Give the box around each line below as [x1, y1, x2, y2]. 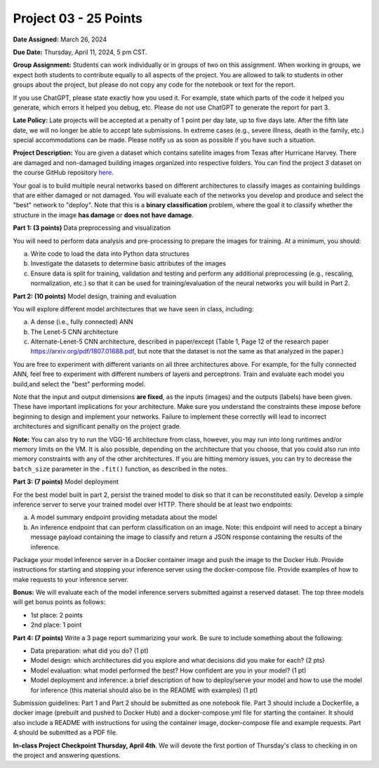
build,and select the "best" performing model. [13, 379, 146, 388]
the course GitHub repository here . [13, 169, 114, 177]
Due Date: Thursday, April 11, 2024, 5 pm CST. [13, 48, 147, 56]
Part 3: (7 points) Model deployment [13, 478, 119, 486]
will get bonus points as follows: [13, 598, 106, 606]
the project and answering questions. [13, 750, 121, 759]
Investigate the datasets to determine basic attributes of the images [30, 259, 226, 268]
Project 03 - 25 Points [13, 11, 143, 26]
